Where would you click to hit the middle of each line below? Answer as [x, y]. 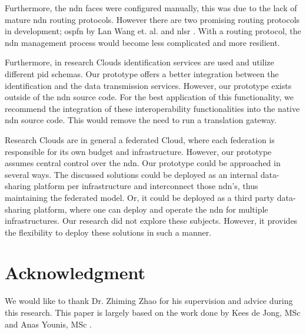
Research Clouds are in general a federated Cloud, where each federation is [140, 139]
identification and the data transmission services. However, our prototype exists [148, 85]
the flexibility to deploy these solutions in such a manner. [108, 232]
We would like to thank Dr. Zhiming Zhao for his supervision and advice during [149, 301]
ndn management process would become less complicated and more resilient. [142, 42]
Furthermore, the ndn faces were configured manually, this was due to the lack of [151, 8]
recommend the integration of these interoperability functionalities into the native [152, 108]
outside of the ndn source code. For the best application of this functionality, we [149, 97]
